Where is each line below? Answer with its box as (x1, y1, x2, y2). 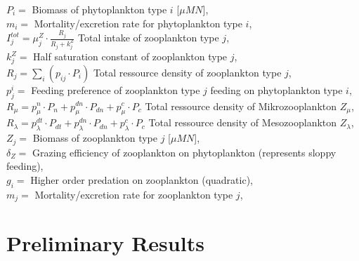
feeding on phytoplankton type (210, 82, 343, 97)
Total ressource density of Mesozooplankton (148, 115, 337, 130)
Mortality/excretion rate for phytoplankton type (34, 15, 242, 30)
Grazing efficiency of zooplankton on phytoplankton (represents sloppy (32, 145, 337, 159)
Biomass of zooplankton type (32, 130, 158, 145)
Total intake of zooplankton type (78, 30, 219, 45)
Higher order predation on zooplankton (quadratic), (30, 172, 253, 187)
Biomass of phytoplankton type (32, 2, 167, 16)
